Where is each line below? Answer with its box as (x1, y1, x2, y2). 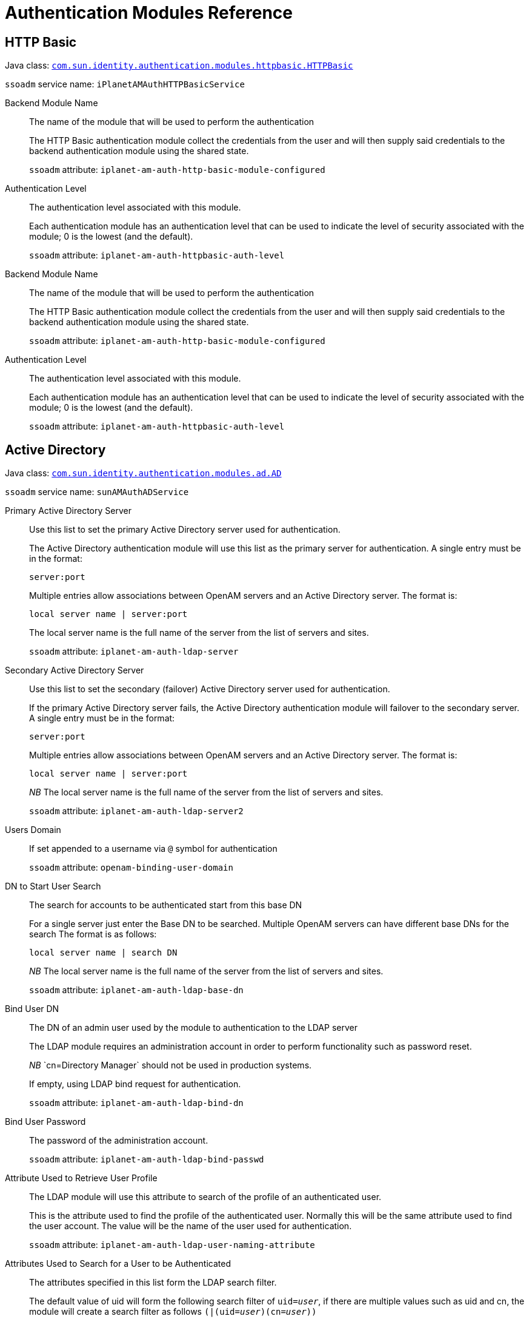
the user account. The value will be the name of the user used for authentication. (29, 1221, 352, 1232)
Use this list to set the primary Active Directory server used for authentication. (29, 524, 341, 535)
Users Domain (5, 825, 61, 835)
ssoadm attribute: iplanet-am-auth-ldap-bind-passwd (29, 1154, 264, 1165)
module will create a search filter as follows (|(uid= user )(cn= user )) (29, 1306, 317, 1317)
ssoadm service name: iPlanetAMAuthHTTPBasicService (5, 79, 245, 90)
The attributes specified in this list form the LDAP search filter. (29, 1277, 277, 1288)
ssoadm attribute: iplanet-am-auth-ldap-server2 (29, 806, 244, 817)
